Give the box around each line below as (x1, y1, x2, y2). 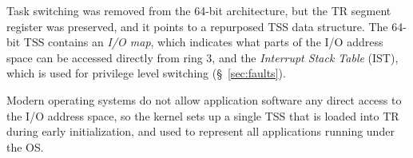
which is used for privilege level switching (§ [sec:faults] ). (6, 65, 286, 81)
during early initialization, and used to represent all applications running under (6, 123, 395, 140)
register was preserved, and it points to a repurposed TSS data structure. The (6, 18, 388, 34)
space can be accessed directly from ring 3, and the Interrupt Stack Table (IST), (6, 49, 399, 65)
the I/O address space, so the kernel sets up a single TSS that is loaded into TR (6, 107, 399, 124)
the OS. (6, 138, 44, 155)
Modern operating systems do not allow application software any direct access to (6, 91, 402, 108)
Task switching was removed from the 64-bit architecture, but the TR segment (6, 2, 391, 18)
